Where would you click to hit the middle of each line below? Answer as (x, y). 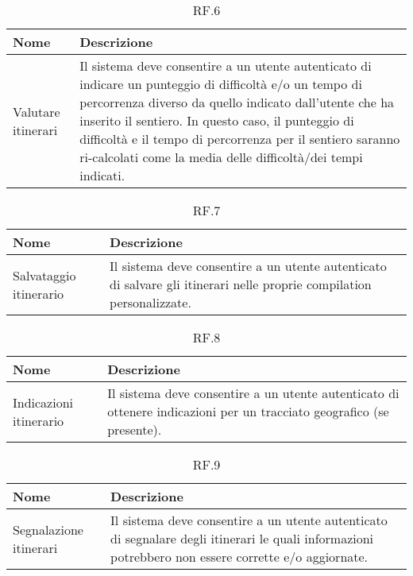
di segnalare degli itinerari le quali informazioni (242, 538)
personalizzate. (151, 302)
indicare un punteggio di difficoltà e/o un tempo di (221, 84)
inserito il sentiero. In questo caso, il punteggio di (217, 120)
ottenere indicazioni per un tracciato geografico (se (248, 411)
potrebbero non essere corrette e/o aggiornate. (239, 557)
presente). (135, 429)
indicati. (102, 175)
